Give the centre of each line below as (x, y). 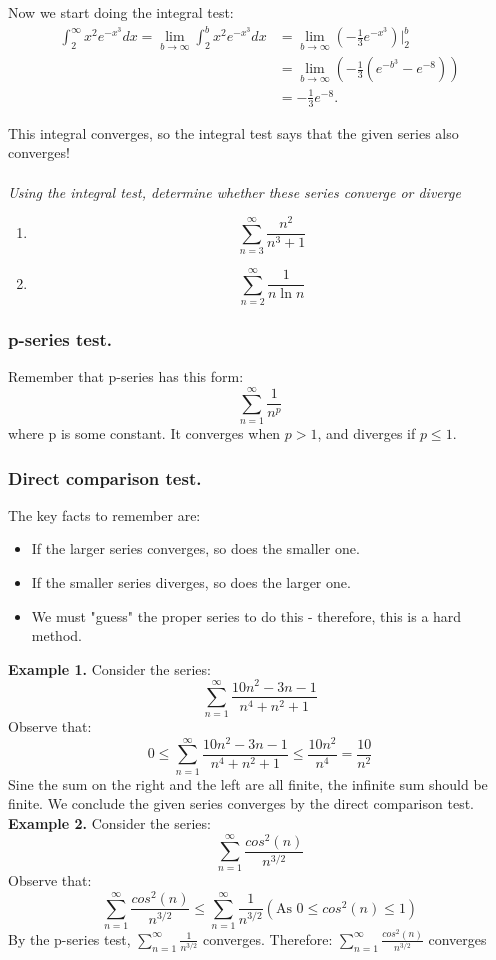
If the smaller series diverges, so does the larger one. (191, 582)
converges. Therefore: (268, 938)
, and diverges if (366, 433)
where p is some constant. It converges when (144, 433)
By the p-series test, (69, 938)
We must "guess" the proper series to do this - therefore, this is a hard (246, 615)
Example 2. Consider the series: (109, 822)
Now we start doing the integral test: (121, 12)
